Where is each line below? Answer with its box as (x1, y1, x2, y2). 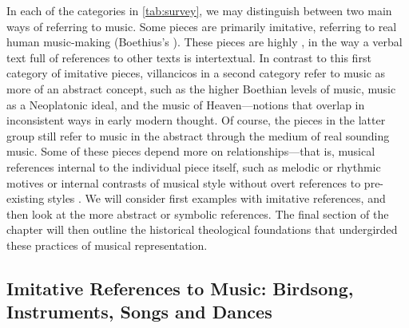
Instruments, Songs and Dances (6, 299, 272, 324)
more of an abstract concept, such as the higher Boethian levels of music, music (6, 80, 396, 97)
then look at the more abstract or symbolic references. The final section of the (6, 205, 389, 222)
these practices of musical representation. (6, 236, 208, 253)
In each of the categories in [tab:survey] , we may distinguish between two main (6, 2, 392, 18)
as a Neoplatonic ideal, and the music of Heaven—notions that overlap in (6, 96, 365, 113)
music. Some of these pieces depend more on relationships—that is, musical (6, 143, 375, 160)
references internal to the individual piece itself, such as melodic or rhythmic (6, 158, 381, 175)
